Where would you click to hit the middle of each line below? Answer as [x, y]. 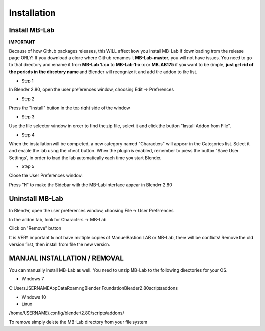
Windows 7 [33, 279]
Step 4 [28, 135]
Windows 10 [34, 297]
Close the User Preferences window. [46, 176]
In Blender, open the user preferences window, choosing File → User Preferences [91, 210]
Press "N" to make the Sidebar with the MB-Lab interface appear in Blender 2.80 [91, 185]
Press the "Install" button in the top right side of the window [69, 108]
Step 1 [27, 81]
